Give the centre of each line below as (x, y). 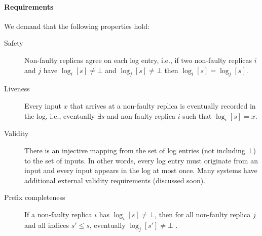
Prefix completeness (35, 197)
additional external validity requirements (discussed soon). (115, 180)
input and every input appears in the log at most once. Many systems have (141, 170)
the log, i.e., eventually (60, 115)
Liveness (17, 89)
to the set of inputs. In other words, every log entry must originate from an (141, 160)
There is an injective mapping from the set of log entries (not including (135, 150)
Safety (14, 43)
